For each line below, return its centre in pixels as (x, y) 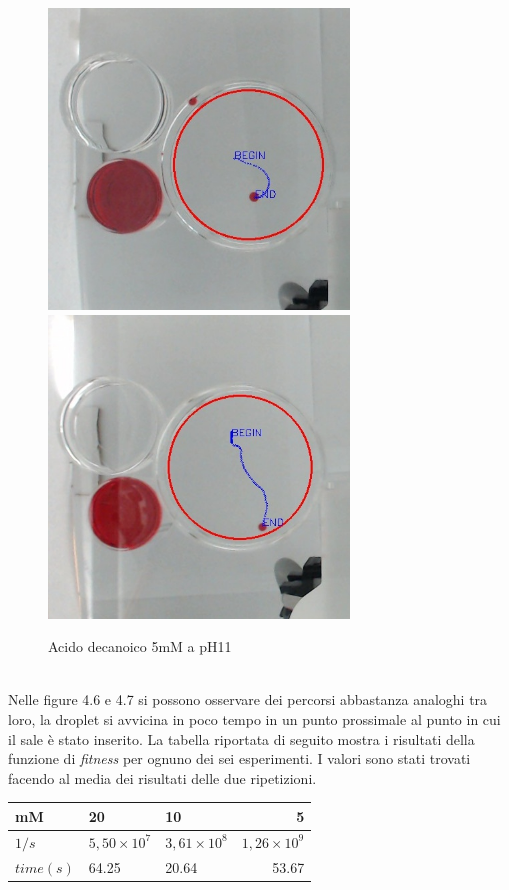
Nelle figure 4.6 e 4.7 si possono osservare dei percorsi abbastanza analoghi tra (248, 699)
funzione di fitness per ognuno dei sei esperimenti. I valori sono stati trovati (239, 758)
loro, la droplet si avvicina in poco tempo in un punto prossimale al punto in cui (254, 719)
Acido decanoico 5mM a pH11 (140, 646)
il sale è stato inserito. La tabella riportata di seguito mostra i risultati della (241, 738)
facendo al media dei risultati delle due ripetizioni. (162, 777)
